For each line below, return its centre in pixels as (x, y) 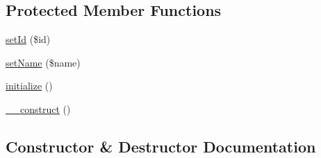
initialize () (29, 86)
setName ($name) (43, 62)
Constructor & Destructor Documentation (161, 146)
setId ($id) (28, 39)
